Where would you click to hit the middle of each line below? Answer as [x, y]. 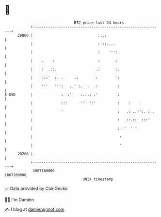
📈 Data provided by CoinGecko [36, 188]
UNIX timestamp [98, 179]
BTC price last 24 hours [99, 23]
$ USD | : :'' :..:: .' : [62, 94]
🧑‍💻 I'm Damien [19, 200]
